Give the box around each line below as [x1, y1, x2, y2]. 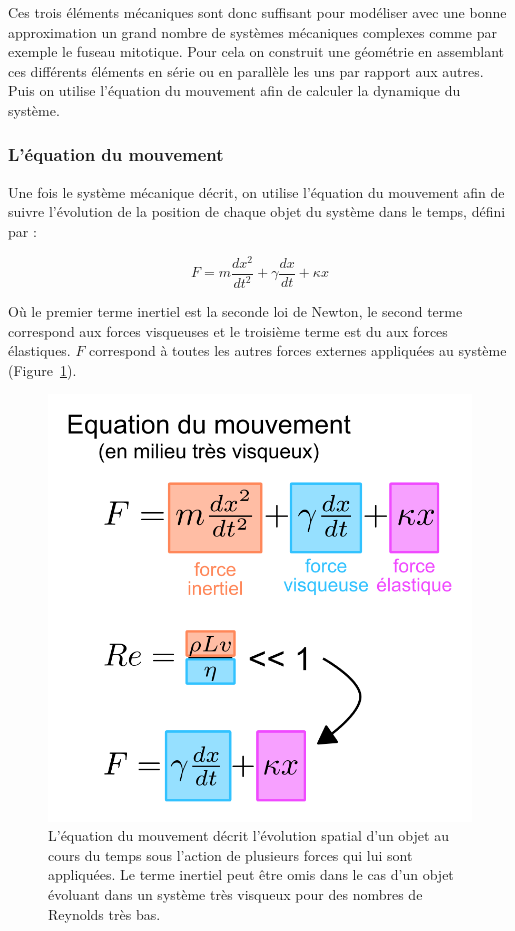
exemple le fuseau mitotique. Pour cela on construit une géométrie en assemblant [8, 41, 505, 62]
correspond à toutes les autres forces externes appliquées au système [89, 340, 507, 361]
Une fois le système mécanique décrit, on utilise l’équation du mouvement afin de [8, 181, 505, 202]
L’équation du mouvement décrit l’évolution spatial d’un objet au [48, 825, 449, 846]
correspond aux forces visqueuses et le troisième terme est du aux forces [8, 320, 448, 341]
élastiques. [8, 340, 71, 361]
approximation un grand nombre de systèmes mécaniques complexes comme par [8, 21, 497, 42]
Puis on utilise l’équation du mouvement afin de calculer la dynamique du [8, 80, 461, 101]
